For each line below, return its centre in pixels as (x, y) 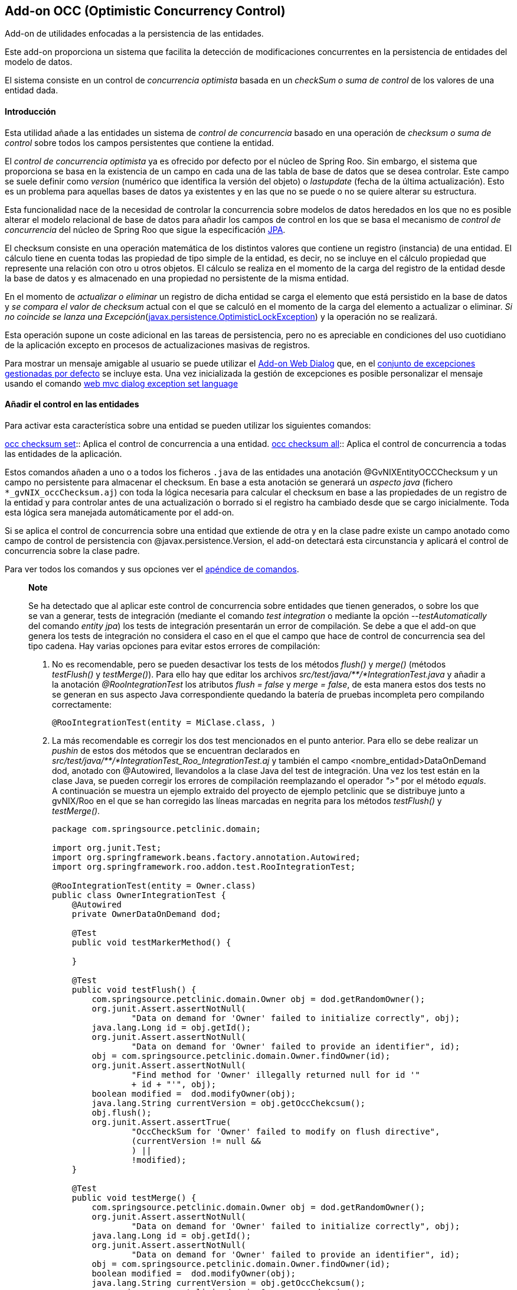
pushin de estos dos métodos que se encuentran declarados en (176, 750)
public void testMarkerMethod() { (151, 942)
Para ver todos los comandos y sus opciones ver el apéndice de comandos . (152, 569)
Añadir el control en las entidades (72, 404)
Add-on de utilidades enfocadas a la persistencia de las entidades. (134, 34)
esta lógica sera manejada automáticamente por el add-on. (120, 512)
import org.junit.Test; (107, 847)
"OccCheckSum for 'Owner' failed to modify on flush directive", (286, 1131)
